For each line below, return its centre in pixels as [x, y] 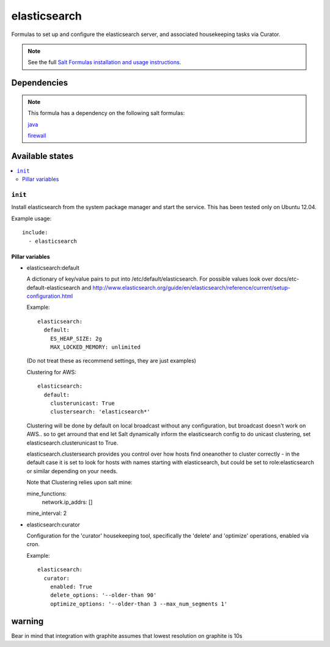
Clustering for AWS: [51, 372]
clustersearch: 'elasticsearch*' [100, 412]
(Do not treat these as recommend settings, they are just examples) [112, 361]
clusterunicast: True [82, 403]
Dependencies [40, 83]
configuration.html [50, 296]
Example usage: [31, 218]
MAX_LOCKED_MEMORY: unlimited [95, 347]
